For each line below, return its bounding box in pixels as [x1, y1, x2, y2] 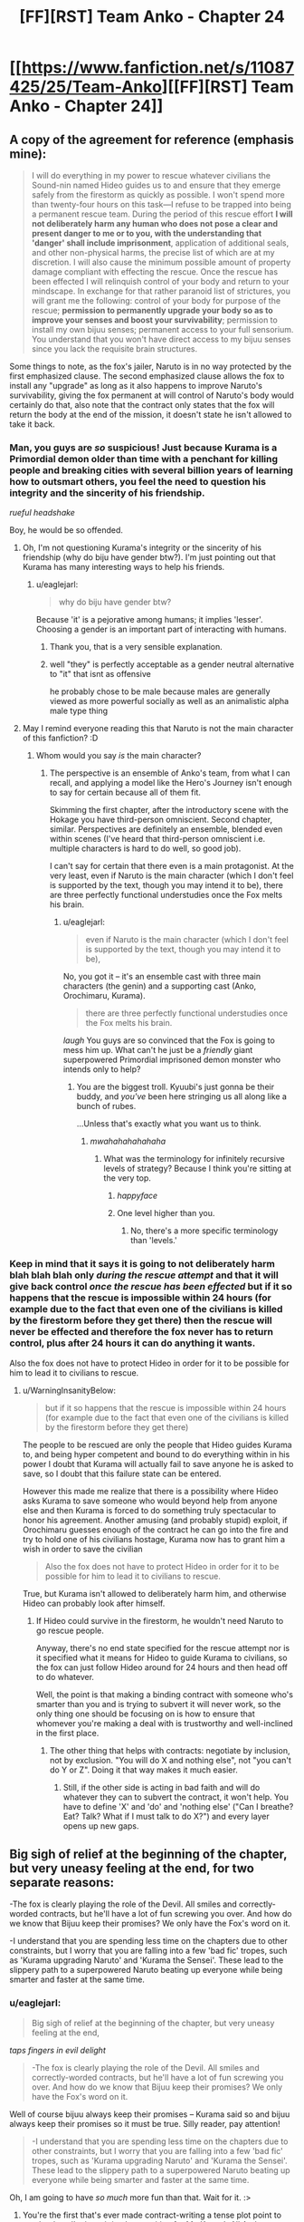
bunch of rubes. [76, 1101, 137, 1112]
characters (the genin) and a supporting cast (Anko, [62, 981, 257, 991]
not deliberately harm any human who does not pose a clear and [31, 218, 279, 228]
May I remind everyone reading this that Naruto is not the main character [22, 723, 294, 734]
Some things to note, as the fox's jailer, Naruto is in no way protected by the [9, 361, 292, 372]
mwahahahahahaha [90, 1135, 166, 1147]
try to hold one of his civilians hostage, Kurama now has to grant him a [22, 1533, 286, 1544]
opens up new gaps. [62, 1820, 139, 1831]
